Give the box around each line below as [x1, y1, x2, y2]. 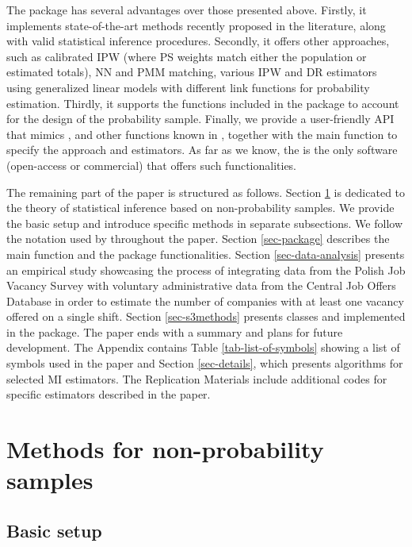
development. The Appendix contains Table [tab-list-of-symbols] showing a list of [6, 339, 400, 356]
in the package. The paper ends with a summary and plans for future [6, 323, 343, 340]
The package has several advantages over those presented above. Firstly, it [6, 2, 367, 17]
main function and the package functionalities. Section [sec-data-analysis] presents [6, 245, 405, 262]
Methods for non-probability [6, 433, 324, 465]
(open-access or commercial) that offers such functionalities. [6, 156, 297, 173]
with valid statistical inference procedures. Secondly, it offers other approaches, [6, 33, 390, 49]
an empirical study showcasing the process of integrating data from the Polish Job [6, 261, 406, 278]
